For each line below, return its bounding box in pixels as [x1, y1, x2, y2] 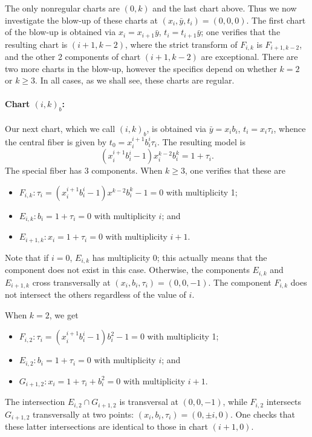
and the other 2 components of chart [5, 50, 141, 63]
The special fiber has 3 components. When [5, 164, 163, 177]
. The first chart [246, 13, 306, 26]
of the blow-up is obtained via [5, 25, 116, 38]
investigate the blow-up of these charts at [5, 13, 158, 26]
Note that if [5, 251, 49, 263]
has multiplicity [92, 251, 151, 263]
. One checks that [230, 407, 295, 420]
